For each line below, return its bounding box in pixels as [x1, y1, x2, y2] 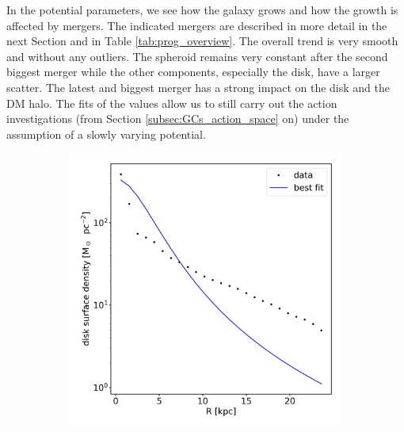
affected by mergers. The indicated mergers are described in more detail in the [6, 17, 387, 33]
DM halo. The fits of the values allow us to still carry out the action [6, 94, 337, 111]
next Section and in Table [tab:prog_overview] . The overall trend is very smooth [6, 32, 398, 49]
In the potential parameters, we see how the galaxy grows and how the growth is [6, 2, 398, 17]
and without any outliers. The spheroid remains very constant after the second [6, 48, 388, 64]
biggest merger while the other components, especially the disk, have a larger [6, 63, 380, 80]
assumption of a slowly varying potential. [6, 125, 206, 142]
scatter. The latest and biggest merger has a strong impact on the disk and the [6, 78, 390, 95]
